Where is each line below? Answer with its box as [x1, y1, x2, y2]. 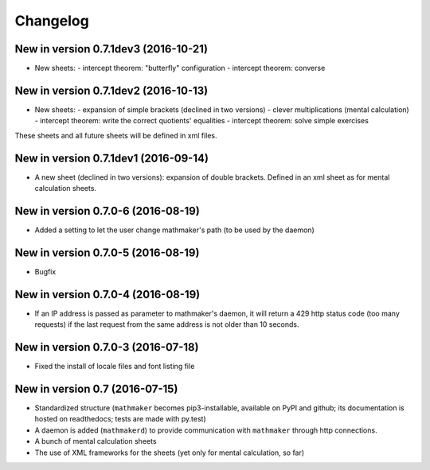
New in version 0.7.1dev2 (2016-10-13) [14, 84, 209, 97]
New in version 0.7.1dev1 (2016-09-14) [14, 151, 209, 165]
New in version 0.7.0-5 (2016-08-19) [14, 246, 200, 259]
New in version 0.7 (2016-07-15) [14, 382, 178, 395]
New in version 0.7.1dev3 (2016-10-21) [14, 42, 209, 56]
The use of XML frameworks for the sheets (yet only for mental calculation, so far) [34, 448, 305, 457]
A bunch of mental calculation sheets [34, 437, 157, 446]
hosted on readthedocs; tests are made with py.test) [34, 414, 206, 424]
